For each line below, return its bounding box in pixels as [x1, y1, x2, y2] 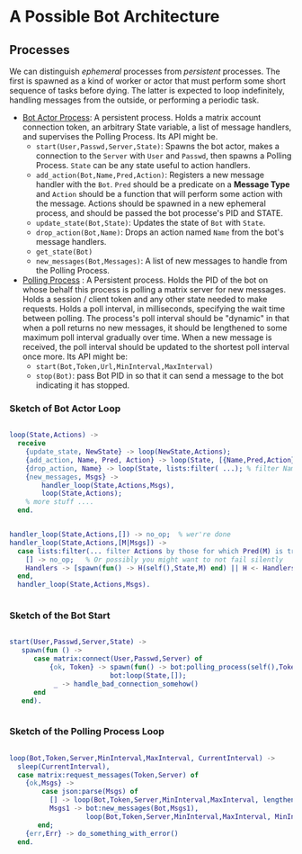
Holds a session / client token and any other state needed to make [22, 294, 268, 304]
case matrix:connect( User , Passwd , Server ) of [32, 654, 203, 663]
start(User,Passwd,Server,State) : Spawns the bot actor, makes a [35, 141, 280, 151]
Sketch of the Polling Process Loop [9, 725, 164, 738]
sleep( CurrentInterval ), [17, 762, 111, 771]
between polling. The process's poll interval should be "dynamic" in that [22, 313, 290, 323]
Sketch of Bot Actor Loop [9, 402, 121, 415]
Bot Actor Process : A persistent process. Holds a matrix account [22, 112, 262, 122]
